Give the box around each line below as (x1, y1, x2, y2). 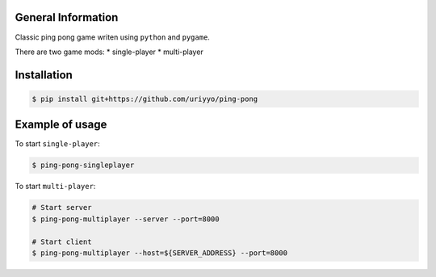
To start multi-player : (15, 182, 96, 191)
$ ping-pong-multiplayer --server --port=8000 (31, 214, 220, 224)
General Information (15, 10, 119, 24)
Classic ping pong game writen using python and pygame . (15, 32, 210, 42)
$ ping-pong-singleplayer (31, 161, 135, 170)
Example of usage (15, 118, 107, 132)
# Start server (31, 203, 92, 212)
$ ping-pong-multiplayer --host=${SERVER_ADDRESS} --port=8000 (31, 248, 288, 258)
